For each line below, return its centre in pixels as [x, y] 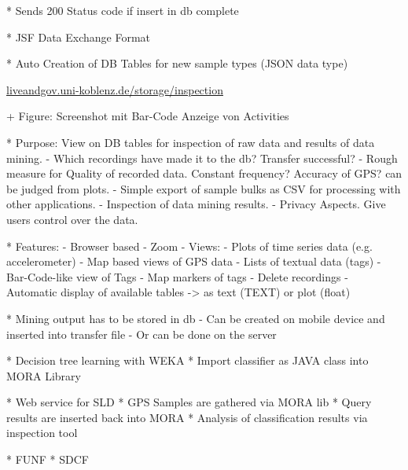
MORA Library [44, 375]
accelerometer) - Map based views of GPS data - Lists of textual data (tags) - [194, 261]
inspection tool [42, 433]
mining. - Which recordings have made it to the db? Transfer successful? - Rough [202, 158]
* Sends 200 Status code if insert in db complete [123, 10]
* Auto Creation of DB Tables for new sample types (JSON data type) [177, 63]
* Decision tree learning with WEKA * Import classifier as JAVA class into [187, 360]
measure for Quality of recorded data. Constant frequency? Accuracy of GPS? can [204, 173]
